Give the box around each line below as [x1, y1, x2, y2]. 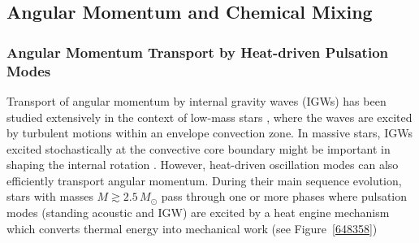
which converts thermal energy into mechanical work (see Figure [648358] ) [6, 219, 378, 236]
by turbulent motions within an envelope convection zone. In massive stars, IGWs [6, 124, 413, 141]
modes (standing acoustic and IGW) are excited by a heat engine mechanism [6, 204, 390, 221]
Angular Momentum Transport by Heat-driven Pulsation [6, 41, 388, 62]
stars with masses [6, 188, 93, 205]
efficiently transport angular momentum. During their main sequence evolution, [6, 171, 402, 189]
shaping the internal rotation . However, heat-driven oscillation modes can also [6, 156, 399, 173]
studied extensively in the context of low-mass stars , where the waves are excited [6, 108, 413, 125]
